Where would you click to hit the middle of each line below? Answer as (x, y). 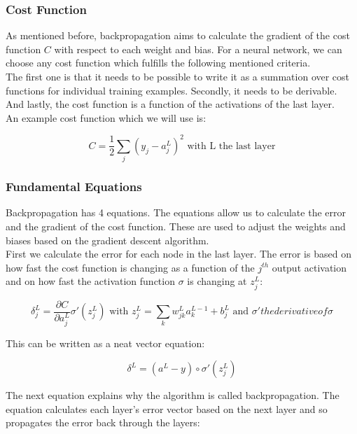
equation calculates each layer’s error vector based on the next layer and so (167, 408)
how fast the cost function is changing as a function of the (130, 267)
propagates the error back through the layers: (103, 422)
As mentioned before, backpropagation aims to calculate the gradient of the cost (178, 35)
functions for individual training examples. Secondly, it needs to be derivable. (171, 90)
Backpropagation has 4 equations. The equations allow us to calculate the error (176, 212)
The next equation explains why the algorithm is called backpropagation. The (173, 395)
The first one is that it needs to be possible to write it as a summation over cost (178, 76)
